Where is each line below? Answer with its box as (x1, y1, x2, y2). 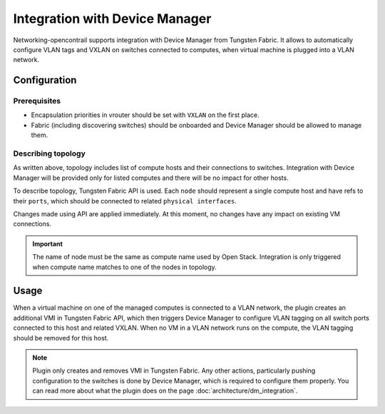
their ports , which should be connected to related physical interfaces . (13, 196, 237, 205)
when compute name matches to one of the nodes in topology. (32, 263, 217, 271)
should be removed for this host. (13, 333, 109, 342)
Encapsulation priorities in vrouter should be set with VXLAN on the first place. (31, 111, 260, 119)
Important (32, 239, 63, 248)
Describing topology (13, 148, 86, 158)
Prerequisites (13, 96, 61, 106)
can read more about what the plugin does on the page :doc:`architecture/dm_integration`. (32, 386, 298, 395)
